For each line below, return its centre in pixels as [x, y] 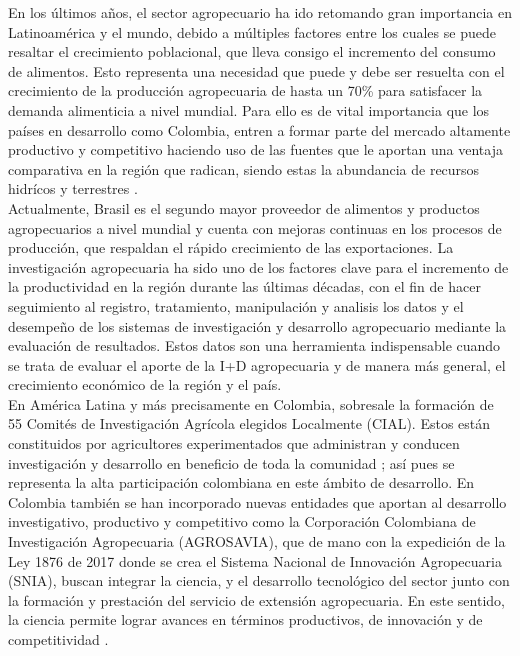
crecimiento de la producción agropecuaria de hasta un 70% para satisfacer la [245, 90]
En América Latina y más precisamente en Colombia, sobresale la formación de [251, 403]
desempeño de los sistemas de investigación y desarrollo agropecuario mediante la [257, 325]
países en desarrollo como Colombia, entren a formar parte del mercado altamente [259, 129]
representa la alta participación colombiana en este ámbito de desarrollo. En [241, 482]
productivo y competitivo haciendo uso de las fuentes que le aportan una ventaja [255, 149]
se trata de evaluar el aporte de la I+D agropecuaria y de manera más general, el [257, 364]
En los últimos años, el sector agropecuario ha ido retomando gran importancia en [260, 12]
